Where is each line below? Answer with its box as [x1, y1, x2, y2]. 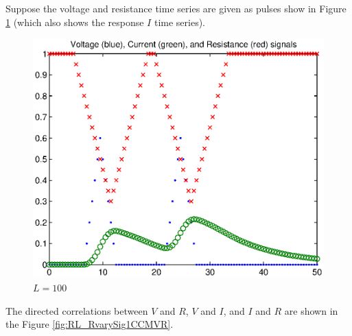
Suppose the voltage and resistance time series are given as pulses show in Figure [5, 1, 347, 15]
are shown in [284, 303, 338, 317]
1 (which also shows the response [5, 14, 144, 29]
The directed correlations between [5, 303, 148, 317]
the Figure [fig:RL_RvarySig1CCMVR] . [5, 317, 174, 331]
